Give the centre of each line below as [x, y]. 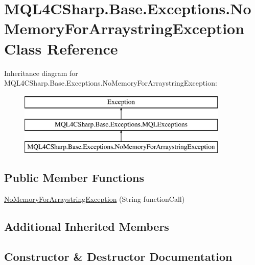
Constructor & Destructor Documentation [118, 256]
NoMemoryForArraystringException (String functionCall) [95, 198]
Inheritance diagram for [41, 73]
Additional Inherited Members [87, 226]
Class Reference [61, 48]
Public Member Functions [74, 178]
